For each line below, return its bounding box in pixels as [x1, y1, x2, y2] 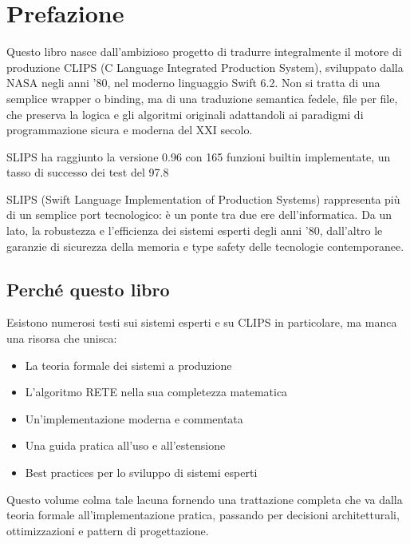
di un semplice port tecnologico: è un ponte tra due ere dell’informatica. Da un [6, 206, 392, 223]
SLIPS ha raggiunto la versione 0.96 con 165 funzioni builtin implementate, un [6, 148, 391, 165]
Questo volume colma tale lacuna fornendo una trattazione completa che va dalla [6, 490, 403, 507]
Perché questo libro [6, 276, 170, 301]
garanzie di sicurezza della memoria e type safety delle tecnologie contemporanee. [6, 237, 404, 254]
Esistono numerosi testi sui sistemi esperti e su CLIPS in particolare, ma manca [6, 314, 397, 331]
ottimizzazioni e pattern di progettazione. [6, 522, 209, 538]
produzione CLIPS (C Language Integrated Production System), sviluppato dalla [6, 58, 404, 75]
